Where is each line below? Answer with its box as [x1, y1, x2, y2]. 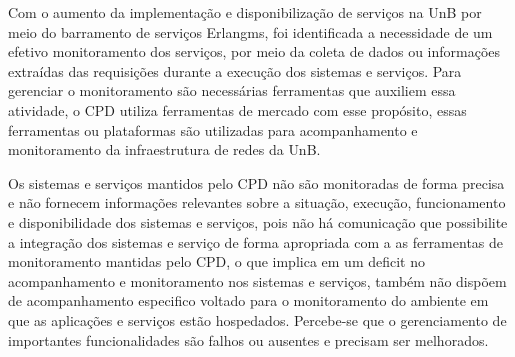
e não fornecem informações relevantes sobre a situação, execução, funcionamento [8, 192, 506, 213]
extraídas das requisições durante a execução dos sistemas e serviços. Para [8, 60, 462, 81]
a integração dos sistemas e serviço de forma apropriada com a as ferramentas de [8, 231, 504, 252]
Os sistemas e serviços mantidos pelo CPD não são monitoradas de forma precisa [8, 172, 505, 193]
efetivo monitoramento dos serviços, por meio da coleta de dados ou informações [8, 41, 501, 62]
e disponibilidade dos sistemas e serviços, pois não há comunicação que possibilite [8, 211, 508, 232]
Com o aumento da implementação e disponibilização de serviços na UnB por [8, 2, 482, 22]
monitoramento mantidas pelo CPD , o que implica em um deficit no [8, 251, 425, 272]
